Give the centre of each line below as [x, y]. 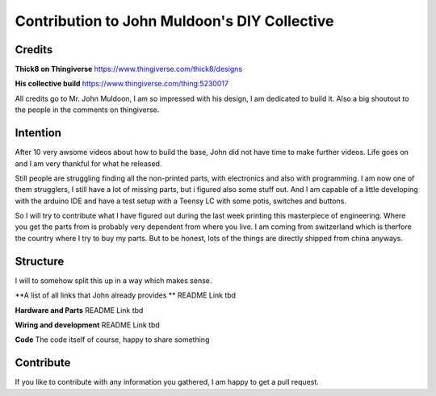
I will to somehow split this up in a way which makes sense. [113, 280]
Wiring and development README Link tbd [88, 325]
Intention [38, 133]
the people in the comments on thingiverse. [87, 110]
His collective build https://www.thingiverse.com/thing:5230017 [122, 84]
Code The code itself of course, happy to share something [112, 340]
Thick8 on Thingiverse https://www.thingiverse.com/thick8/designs [128, 69]
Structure [40, 261]
